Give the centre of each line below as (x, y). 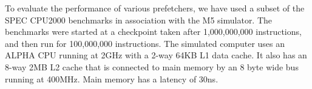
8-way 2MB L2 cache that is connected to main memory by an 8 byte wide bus (152, 66)
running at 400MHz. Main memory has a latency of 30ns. (112, 78)
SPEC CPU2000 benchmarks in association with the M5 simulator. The (139, 20)
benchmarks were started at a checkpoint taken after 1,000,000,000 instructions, (153, 32)
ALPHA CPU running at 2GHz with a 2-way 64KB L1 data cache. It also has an (156, 55)
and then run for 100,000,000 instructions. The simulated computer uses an (145, 43)
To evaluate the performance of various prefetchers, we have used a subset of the (155, 8)
